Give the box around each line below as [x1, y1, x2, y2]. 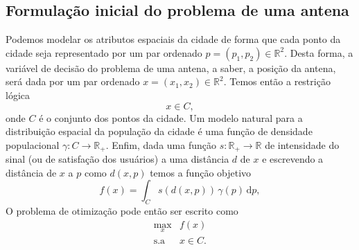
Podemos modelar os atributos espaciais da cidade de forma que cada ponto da [6, 32, 341, 46]
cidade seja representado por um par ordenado [6, 45, 202, 60]
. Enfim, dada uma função [105, 137, 216, 152]
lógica [6, 87, 30, 102]
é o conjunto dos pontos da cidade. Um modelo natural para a [39, 110, 303, 125]
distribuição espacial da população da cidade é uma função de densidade [6, 124, 313, 139]
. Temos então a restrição [223, 74, 331, 89]
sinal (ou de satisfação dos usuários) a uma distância [6, 152, 229, 166]
